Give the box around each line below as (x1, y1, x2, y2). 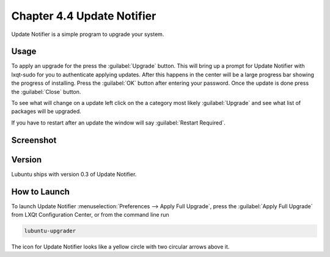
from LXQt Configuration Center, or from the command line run (11, 211, 169, 219)
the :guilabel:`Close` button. (11, 88, 81, 95)
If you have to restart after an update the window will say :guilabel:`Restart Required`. (11, 119, 226, 126)
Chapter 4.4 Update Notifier (11, 9, 156, 23)
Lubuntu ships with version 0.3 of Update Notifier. (11, 170, 137, 178)
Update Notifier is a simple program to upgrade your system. (11, 31, 164, 38)
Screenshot (11, 135, 57, 145)
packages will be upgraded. (11, 107, 82, 115)
